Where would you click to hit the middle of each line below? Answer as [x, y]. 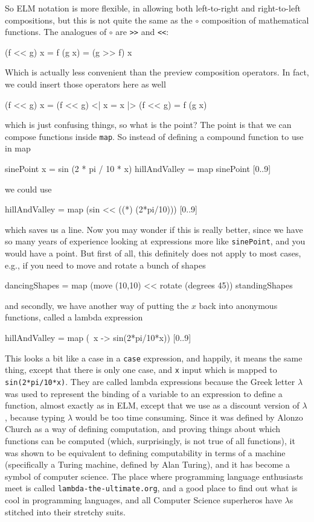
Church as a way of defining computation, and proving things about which [143, 429]
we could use [28, 189]
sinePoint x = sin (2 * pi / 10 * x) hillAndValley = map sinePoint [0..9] [138, 169]
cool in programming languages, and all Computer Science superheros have [143, 500]
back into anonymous [238, 305]
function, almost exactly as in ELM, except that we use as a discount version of [152, 405]
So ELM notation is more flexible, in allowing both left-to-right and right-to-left [153, 8]
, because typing [35, 417]
